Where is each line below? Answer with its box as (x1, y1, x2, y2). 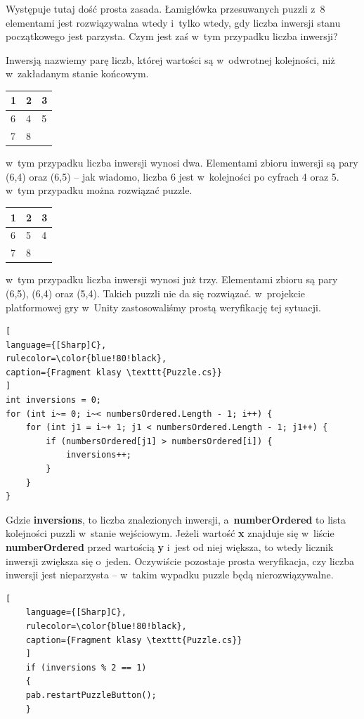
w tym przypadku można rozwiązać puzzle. (6, 183, 193, 197)
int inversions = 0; (6, 395, 102, 406)
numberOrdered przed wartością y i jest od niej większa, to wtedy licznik (6, 540, 334, 554)
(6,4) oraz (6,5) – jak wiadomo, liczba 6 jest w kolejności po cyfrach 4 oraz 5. (6, 169, 339, 183)
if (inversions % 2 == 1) (25, 662, 147, 673)
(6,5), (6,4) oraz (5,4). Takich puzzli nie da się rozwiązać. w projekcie (6, 285, 306, 300)
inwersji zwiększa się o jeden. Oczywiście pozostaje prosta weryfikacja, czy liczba (6, 553, 354, 568)
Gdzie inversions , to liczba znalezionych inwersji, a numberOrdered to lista (6, 512, 346, 526)
